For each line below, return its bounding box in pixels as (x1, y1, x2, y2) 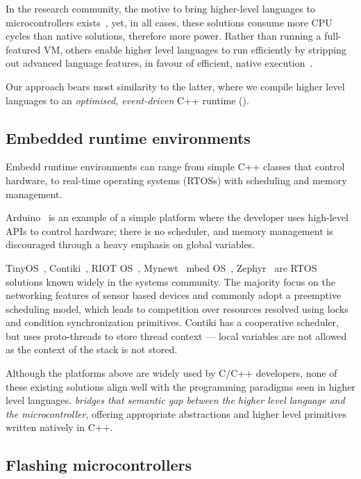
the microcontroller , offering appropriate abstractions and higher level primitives (6, 406, 347, 421)
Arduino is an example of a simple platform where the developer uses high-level (6, 210, 349, 225)
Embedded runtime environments (6, 127, 251, 148)
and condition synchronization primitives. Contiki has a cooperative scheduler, (6, 315, 339, 330)
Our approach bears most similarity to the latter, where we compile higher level (6, 79, 345, 93)
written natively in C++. (6, 420, 113, 435)
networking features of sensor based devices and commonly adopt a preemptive (6, 288, 342, 302)
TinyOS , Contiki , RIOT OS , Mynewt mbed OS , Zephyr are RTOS (6, 260, 317, 275)
